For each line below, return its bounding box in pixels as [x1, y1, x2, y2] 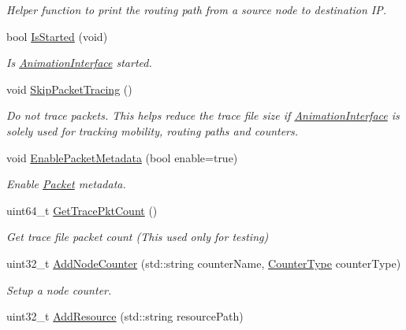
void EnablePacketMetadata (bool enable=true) [6, 149, 238, 165]
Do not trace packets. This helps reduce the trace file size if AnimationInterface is [6, 107, 400, 124]
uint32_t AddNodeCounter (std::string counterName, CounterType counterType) [6, 254, 401, 271]
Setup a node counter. [6, 281, 112, 298]
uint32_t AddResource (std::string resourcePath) [6, 308, 244, 324]
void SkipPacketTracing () [6, 80, 132, 97]
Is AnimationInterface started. [6, 54, 152, 71]
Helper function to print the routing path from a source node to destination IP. [6, 2, 387, 17]
